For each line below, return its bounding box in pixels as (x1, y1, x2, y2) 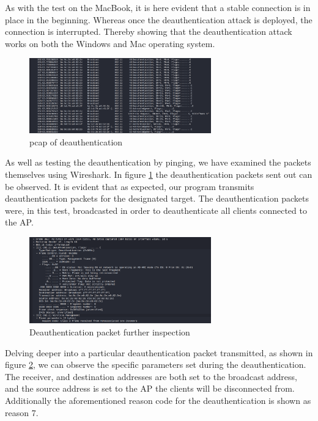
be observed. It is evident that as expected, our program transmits (5, 180, 254, 192)
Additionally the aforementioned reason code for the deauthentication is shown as (5, 394, 311, 407)
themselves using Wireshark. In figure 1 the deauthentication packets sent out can (5, 168, 312, 181)
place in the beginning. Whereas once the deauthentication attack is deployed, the (5, 13, 312, 26)
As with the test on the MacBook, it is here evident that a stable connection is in (5, 1, 311, 13)
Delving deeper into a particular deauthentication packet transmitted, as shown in (5, 346, 313, 359)
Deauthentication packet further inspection (29, 326, 190, 339)
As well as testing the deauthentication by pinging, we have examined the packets (5, 156, 311, 169)
